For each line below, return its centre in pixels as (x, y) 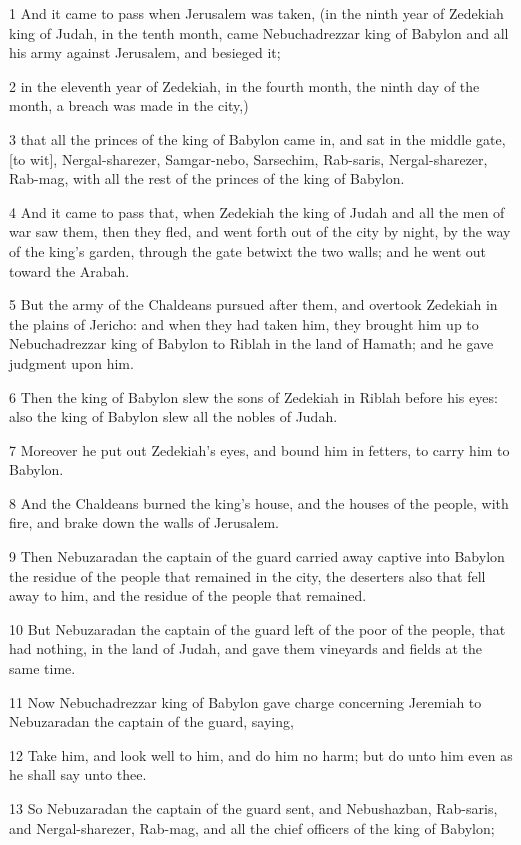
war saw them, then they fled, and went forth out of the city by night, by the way (260, 231)
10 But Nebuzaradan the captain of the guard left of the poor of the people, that (257, 628)
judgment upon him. (71, 362)
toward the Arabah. (69, 270)
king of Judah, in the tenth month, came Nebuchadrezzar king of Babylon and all (259, 32)
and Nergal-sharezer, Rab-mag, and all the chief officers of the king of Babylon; (252, 827)
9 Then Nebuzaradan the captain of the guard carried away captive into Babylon (257, 556)
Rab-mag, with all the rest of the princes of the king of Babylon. (207, 178)
